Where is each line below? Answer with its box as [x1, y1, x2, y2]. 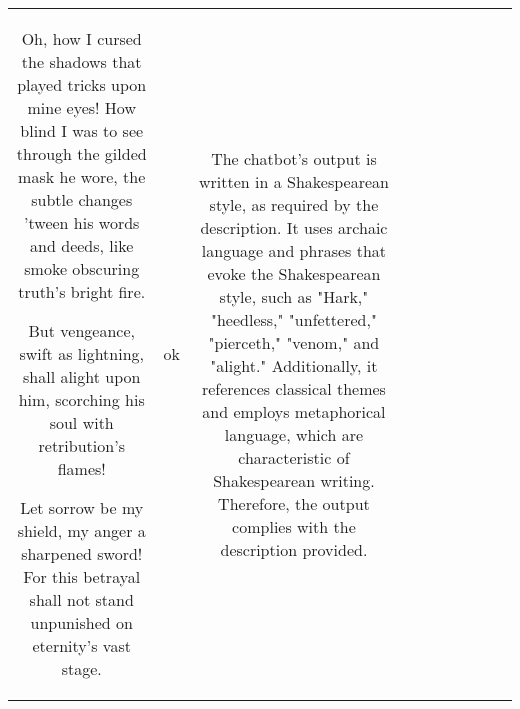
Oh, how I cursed [21, 27, 142, 50]
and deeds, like [30, 234, 134, 257]
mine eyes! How [27, 96, 136, 119]
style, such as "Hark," [219, 284, 369, 308]
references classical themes [201, 376, 386, 400]
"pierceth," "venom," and [208, 330, 380, 354]
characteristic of [238, 445, 350, 469]
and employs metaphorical [202, 399, 386, 423]
